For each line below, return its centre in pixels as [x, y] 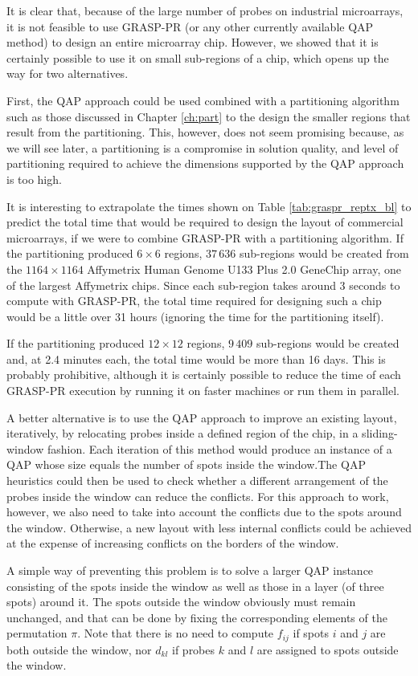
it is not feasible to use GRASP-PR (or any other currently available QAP [190, 26]
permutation [37, 633]
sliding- [380, 433]
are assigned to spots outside [328, 649]
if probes [194, 649]
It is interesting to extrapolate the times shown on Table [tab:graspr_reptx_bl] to [209, 206]
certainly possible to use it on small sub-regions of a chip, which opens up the [198, 57]
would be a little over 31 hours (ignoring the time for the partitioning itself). [195, 316]
